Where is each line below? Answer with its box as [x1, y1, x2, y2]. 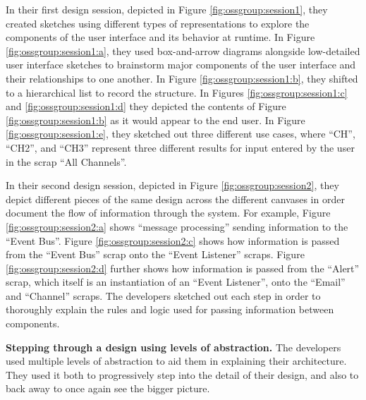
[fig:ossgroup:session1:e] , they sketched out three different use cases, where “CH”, [6, 126, 355, 141]
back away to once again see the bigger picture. [6, 381, 210, 396]
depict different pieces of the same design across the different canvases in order [6, 191, 345, 206]
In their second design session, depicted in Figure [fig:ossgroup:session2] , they [6, 178, 339, 193]
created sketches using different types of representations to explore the [6, 16, 310, 30]
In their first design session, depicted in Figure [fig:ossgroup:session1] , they [6, 2, 328, 16]
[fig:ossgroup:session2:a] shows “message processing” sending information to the [6, 219, 348, 234]
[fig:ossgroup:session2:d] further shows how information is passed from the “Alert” [6, 260, 360, 275]
